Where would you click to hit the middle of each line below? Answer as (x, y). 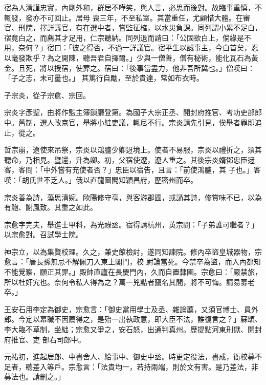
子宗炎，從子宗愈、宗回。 (47, 95)
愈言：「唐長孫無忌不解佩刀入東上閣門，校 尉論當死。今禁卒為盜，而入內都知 (132, 262)
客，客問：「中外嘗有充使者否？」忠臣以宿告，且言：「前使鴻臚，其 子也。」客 (132, 170)
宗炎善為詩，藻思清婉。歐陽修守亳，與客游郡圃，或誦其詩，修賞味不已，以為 (133, 197)
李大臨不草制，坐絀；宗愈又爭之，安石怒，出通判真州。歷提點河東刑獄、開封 (133, 329)
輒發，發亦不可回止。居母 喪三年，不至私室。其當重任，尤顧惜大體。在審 (127, 17)
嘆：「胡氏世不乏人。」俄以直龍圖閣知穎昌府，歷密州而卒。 (101, 179)
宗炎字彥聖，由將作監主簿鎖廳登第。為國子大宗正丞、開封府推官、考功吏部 (129, 112)
